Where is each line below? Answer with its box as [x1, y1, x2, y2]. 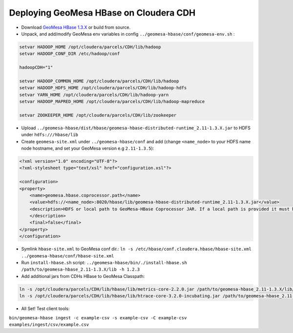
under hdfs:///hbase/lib [21, 132, 78, 137]
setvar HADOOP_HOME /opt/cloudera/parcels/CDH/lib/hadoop [19, 44, 161, 50]
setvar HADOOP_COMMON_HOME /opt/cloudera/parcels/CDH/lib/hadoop [19, 78, 179, 84]
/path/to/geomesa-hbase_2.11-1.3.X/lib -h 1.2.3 [21, 267, 140, 273]
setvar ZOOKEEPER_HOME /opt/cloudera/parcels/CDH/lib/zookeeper [19, 112, 177, 118]
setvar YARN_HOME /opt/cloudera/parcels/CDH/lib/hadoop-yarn [19, 92, 169, 98]
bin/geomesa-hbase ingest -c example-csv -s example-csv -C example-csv [9, 315, 187, 320]
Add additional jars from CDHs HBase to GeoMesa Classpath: [21, 273, 145, 279]
